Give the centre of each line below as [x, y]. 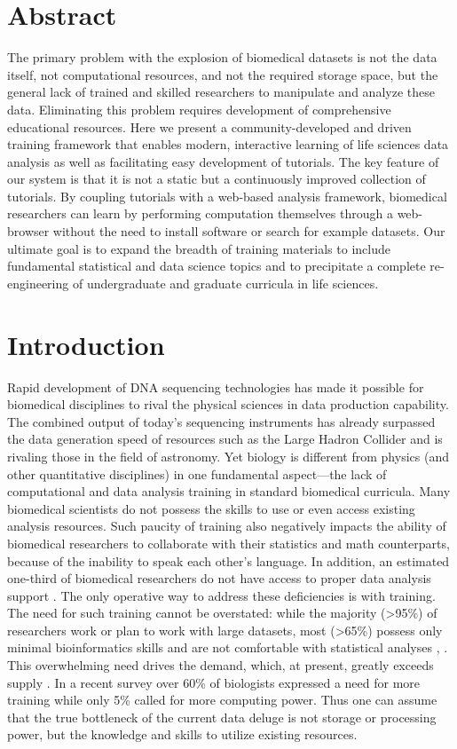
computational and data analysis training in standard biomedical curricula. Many [229, 491]
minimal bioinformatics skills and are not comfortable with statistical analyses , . [228, 647]
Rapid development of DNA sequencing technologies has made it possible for [216, 386]
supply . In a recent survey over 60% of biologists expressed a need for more [214, 682]
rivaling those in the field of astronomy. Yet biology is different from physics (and [228, 456]
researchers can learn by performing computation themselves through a [200, 213]
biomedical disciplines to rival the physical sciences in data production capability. [228, 404]
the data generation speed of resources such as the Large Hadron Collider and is [225, 439]
